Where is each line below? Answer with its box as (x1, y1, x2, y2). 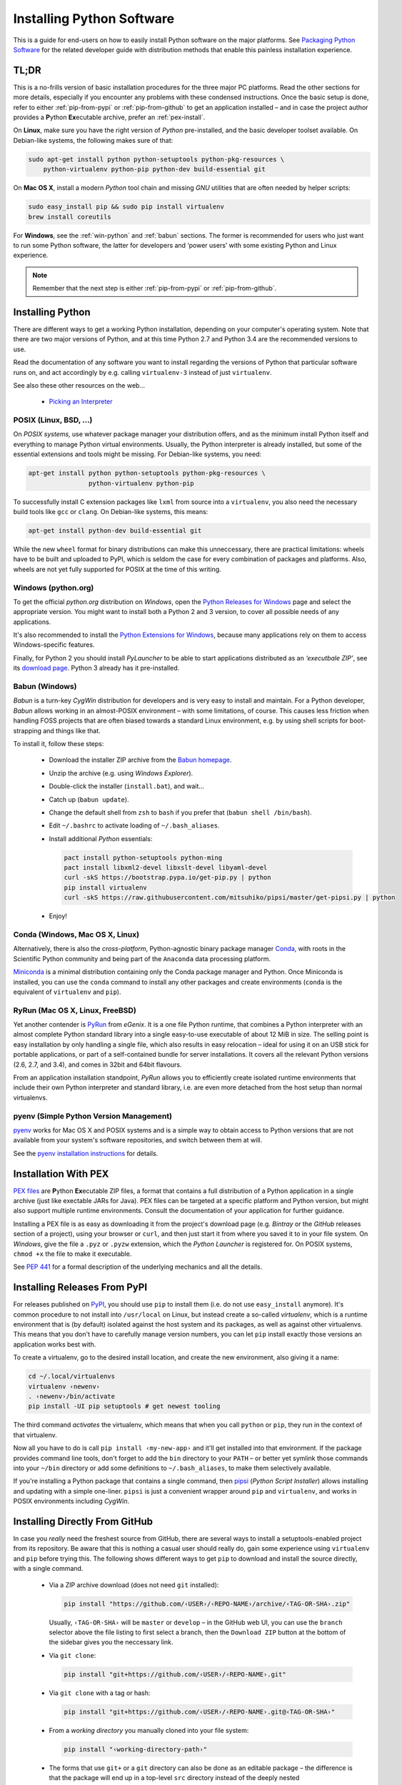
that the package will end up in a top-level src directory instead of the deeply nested (49, 1773, 300, 1781)
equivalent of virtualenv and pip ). (13, 987, 121, 996)
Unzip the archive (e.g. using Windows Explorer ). (49, 768, 194, 778)
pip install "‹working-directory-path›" (64, 1745, 207, 1753)
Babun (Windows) (13, 682, 77, 691)
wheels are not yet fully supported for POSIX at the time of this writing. (13, 565, 221, 573)
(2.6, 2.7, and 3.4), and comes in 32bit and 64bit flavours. (13, 1060, 182, 1069)
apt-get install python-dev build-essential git (28, 526, 202, 535)
